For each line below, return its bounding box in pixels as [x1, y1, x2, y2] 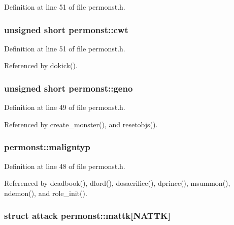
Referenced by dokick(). [4, 60, 78, 71]
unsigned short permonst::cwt [4, 23, 128, 36]
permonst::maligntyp [4, 140, 90, 153]
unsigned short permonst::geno [4, 81, 133, 94]
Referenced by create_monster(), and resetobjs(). [4, 119, 158, 129]
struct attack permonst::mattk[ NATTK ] [4, 209, 171, 222]
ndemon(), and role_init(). [4, 187, 87, 198]
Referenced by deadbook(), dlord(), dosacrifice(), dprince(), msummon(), [4, 178, 230, 188]
